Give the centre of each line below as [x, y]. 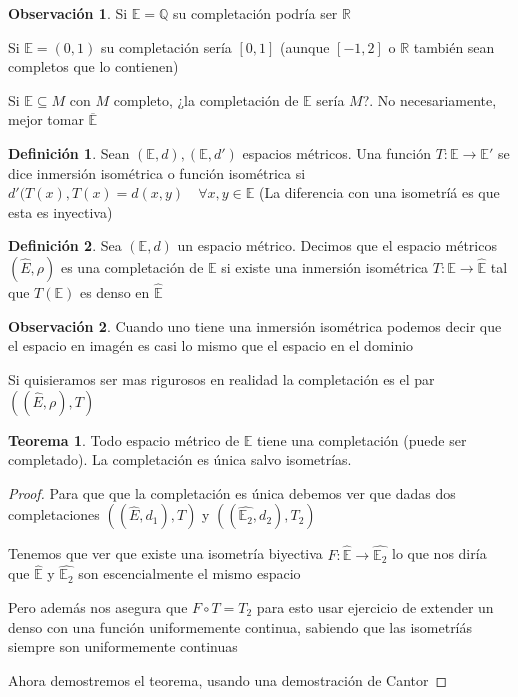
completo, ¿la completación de [206, 99]
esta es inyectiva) [60, 211]
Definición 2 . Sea [65, 245]
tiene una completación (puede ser [362, 439]
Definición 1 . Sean [69, 152]
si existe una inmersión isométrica [325, 266]
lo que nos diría [439, 553]
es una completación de [132, 266]
